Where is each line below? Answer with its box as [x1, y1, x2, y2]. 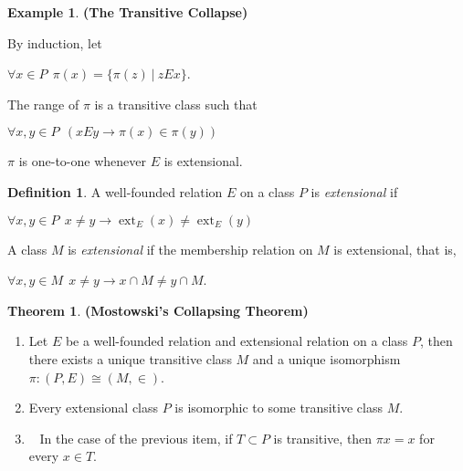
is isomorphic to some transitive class [174, 398, 383, 417]
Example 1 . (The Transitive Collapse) [7, 3, 248, 21]
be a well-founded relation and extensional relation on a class [65, 331, 408, 351]
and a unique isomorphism [252, 349, 401, 368]
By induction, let [7, 33, 102, 52]
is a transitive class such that [94, 94, 258, 113]
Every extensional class [28, 398, 159, 417]
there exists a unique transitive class [28, 349, 232, 368]
